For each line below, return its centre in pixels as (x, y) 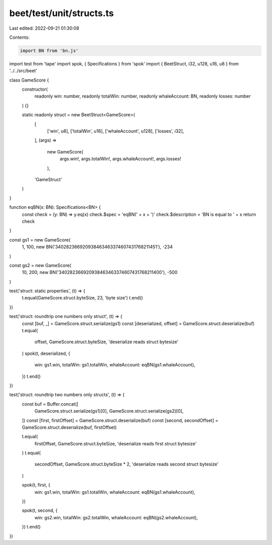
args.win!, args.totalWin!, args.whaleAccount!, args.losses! (120, 159)
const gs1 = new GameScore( (40, 240)
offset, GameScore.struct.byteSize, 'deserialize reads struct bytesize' (107, 342)
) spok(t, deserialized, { (46, 353)
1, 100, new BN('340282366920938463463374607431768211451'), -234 (97, 247)
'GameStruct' (48, 179)
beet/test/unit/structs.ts (62, 13)
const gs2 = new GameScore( (40, 265)
